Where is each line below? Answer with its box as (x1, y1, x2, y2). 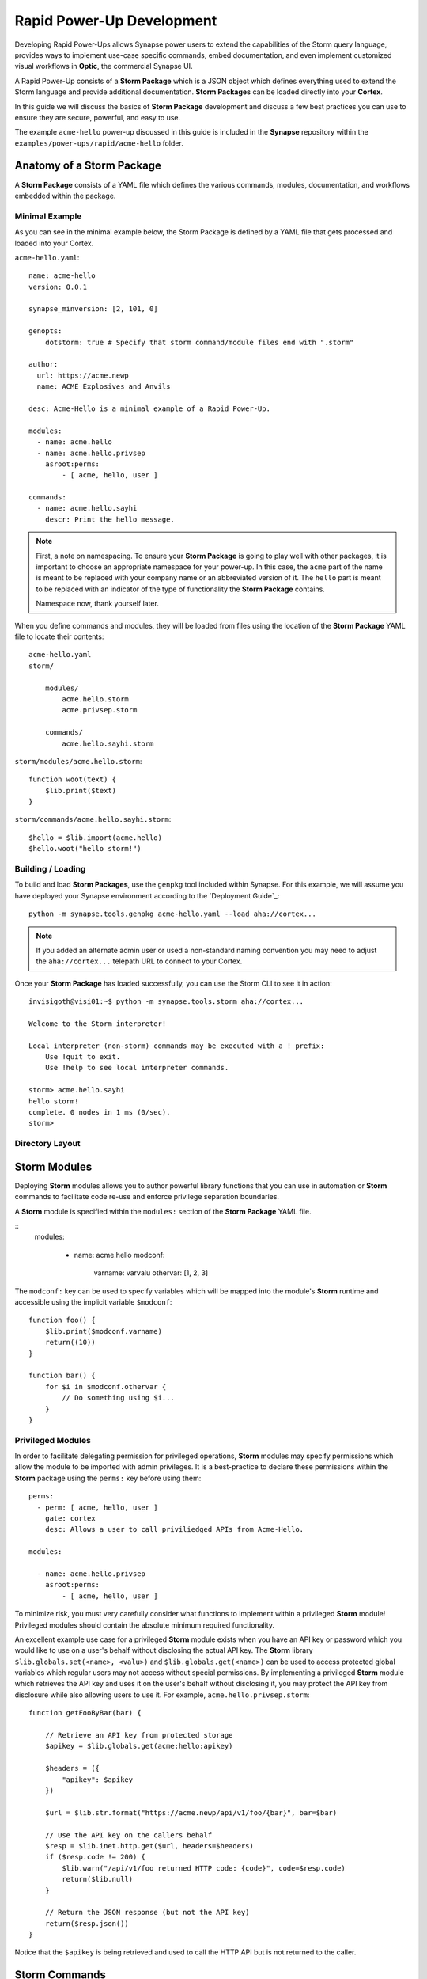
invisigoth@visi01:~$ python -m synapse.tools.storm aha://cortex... (28, 997, 304, 1006)
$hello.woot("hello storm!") (28, 844, 142, 853)
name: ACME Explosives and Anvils (36, 382, 171, 391)
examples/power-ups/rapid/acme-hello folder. (14, 139, 183, 148)
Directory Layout (14, 1138, 81, 1149)
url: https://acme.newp (36, 370, 130, 380)
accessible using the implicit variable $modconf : (14, 1297, 172, 1307)
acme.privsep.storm (62, 705, 138, 715)
